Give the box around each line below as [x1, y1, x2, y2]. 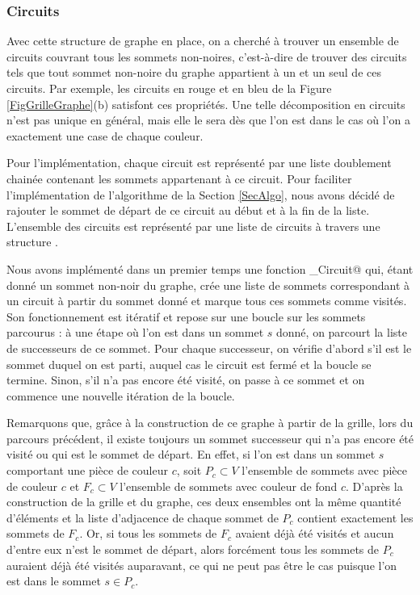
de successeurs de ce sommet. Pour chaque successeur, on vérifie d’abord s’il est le [6, 339, 412, 356]
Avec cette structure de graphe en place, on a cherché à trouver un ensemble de [6, 32, 399, 49]
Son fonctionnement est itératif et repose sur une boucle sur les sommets [6, 308, 366, 325]
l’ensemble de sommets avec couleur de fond [120, 477, 338, 494]
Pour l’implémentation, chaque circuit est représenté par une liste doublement [6, 154, 392, 171]
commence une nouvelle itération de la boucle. [6, 387, 235, 404]
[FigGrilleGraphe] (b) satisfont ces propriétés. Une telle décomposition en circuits [6, 95, 405, 112]
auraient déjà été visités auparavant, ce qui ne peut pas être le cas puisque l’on [6, 556, 397, 573]
